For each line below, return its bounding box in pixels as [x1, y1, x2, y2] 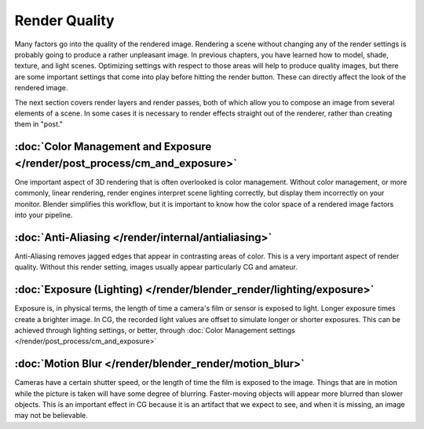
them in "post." [14, 119, 63, 129]
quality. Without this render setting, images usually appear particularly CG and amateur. [14, 262, 298, 272]
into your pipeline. [14, 210, 73, 219]
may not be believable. [14, 411, 88, 420]
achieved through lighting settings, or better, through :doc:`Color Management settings [14, 325, 296, 335]
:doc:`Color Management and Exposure [14, 140, 212, 153]
